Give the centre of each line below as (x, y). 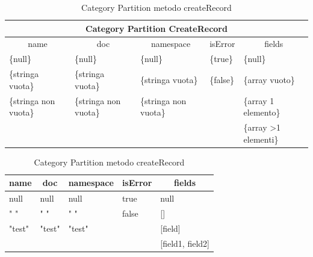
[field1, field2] (185, 243)
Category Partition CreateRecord (156, 28)
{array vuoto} (269, 79)
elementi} (261, 139)
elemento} (262, 112)
